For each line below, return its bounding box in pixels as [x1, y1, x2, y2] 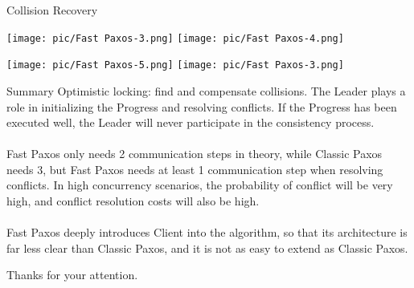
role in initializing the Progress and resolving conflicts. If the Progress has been [6, 98, 397, 115]
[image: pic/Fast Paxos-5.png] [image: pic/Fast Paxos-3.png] [6, 59, 344, 71]
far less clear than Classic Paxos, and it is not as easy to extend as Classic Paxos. [6, 239, 408, 256]
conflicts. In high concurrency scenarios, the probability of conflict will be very [6, 176, 393, 193]
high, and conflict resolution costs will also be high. [6, 193, 260, 209]
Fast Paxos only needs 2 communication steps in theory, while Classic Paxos [6, 145, 383, 162]
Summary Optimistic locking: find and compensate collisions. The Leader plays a [6, 82, 406, 99]
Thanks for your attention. [6, 266, 138, 283]
